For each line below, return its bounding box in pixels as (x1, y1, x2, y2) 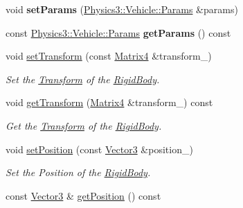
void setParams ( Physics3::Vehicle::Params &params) (6, 2, 238, 16)
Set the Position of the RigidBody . (6, 165, 151, 180)
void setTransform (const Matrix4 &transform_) (6, 49, 212, 63)
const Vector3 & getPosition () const (6, 188, 161, 202)
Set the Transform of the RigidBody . (6, 71, 160, 86)
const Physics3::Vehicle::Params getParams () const (6, 25, 231, 40)
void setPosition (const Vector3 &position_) (6, 141, 193, 156)
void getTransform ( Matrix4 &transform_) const (6, 95, 213, 110)
